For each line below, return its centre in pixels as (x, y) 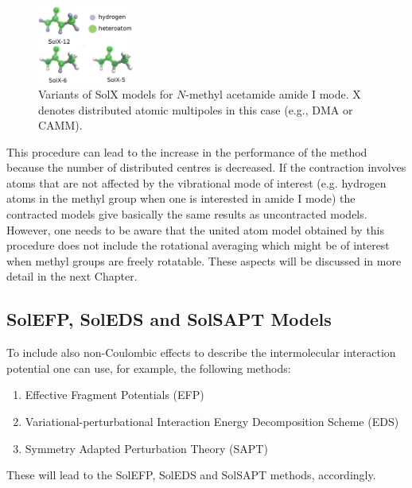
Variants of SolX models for (106, 93)
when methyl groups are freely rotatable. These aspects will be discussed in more (204, 260)
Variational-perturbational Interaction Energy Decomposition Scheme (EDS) (212, 422)
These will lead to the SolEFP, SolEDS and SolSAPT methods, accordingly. (191, 475)
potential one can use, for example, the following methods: (149, 368)
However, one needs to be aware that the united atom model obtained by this (196, 229)
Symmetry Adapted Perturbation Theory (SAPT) (146, 448)
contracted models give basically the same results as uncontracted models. (187, 214)
